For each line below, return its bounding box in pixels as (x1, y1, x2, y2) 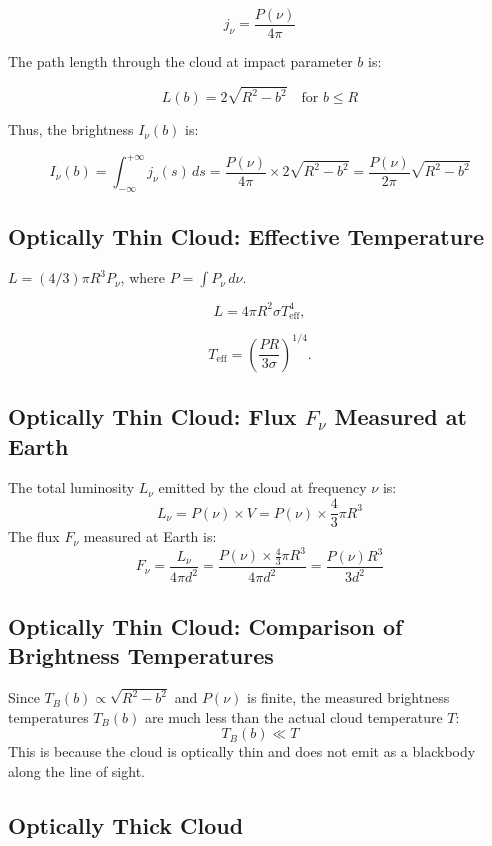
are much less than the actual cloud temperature (144, 706, 443, 727)
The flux (8, 526, 60, 547)
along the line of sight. (8, 761, 145, 782)
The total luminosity (8, 477, 135, 498)
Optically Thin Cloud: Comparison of (8, 610, 403, 641)
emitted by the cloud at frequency (158, 477, 367, 498)
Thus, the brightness (8, 119, 134, 140)
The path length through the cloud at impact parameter (8, 51, 353, 72)
